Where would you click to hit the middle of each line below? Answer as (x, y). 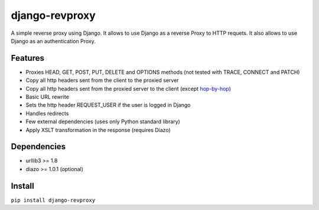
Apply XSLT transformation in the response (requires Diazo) (98, 130)
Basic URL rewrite (47, 97)
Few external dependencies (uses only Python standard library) (103, 122)
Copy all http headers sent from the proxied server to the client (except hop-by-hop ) (128, 88)
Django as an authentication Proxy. (53, 41)
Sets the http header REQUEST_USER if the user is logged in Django (108, 105)
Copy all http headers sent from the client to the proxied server (102, 80)
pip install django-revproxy (53, 200)
